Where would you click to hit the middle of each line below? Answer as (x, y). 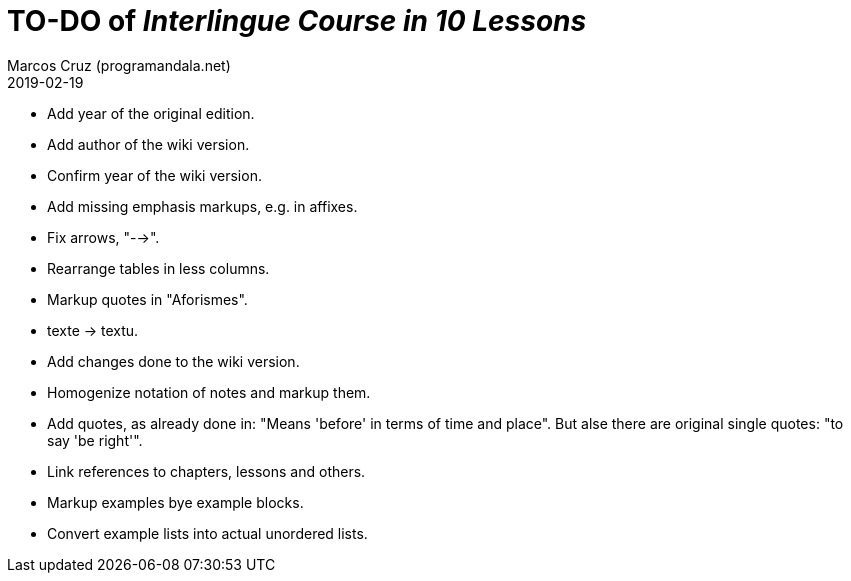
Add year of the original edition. (151, 113)
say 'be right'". (95, 440)
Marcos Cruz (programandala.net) (119, 65)
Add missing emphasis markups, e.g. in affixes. (202, 206)
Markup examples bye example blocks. (175, 502)
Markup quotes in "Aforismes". (147, 299)
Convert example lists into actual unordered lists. (207, 533)
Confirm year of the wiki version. (154, 175)
